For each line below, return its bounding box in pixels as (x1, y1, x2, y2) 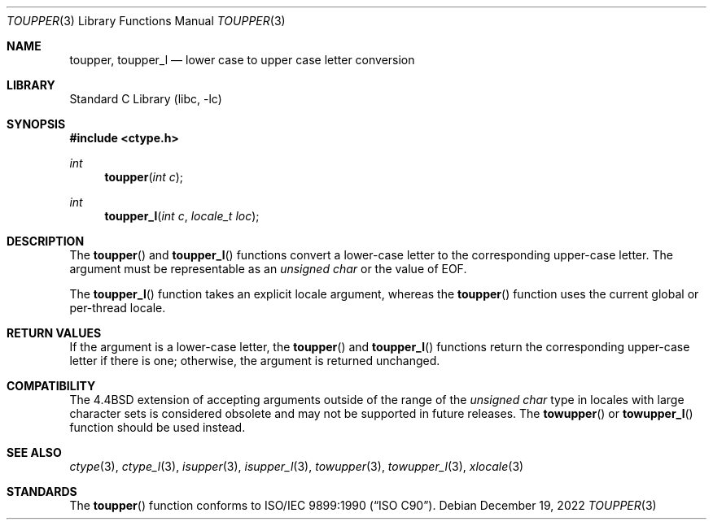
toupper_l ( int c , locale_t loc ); (104, 209, 260, 223)
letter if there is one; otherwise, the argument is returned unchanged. (69, 354, 440, 367)
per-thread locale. (69, 301, 166, 315)
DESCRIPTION (7, 234, 85, 248)
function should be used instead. (69, 420, 246, 434)
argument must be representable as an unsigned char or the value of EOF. (69, 262, 467, 276)
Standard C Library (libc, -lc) (69, 92, 222, 106)
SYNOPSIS (7, 117, 66, 131)
